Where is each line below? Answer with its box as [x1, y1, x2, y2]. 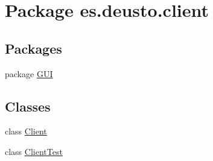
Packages [5, 39, 62, 57]
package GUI [5, 67, 53, 80]
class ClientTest [5, 145, 63, 157]
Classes [5, 96, 51, 115]
